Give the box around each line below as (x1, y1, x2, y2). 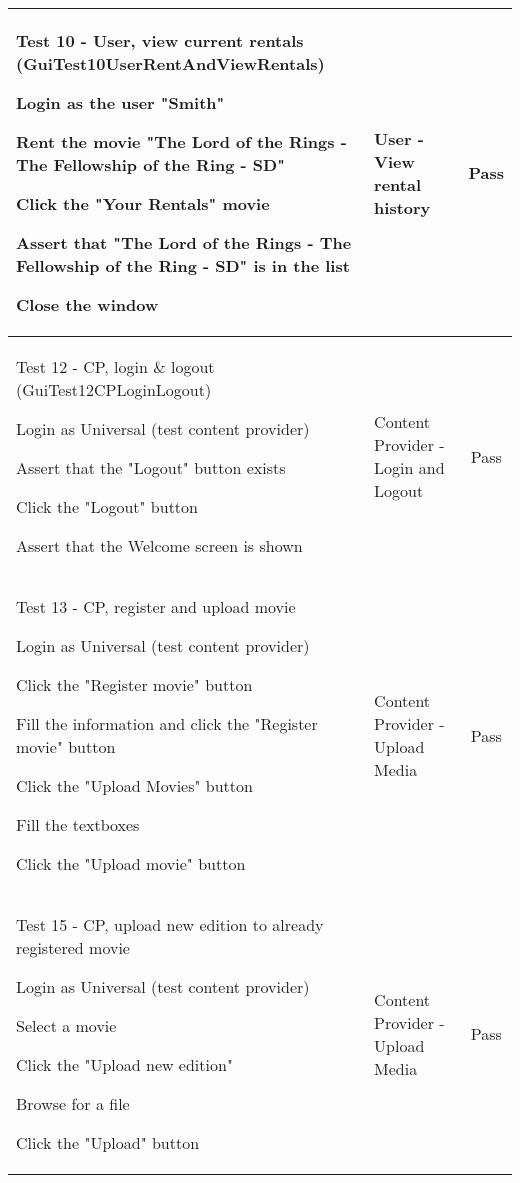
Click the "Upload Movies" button (16, 774, 253, 797)
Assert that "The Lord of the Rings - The (16, 231, 352, 254)
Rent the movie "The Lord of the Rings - (16, 130, 347, 153)
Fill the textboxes (16, 813, 140, 836)
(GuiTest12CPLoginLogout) (16, 378, 212, 401)
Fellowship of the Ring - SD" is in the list (16, 254, 350, 277)
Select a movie (16, 1014, 117, 1037)
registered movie (16, 936, 130, 959)
